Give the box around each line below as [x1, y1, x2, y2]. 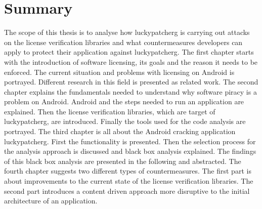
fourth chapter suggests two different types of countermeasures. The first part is [4, 165, 251, 176]
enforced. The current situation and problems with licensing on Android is [4, 66, 235, 77]
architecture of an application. [4, 195, 98, 206]
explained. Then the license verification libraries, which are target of [4, 106, 215, 116]
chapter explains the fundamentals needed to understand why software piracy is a [4, 86, 257, 97]
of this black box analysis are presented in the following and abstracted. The [4, 155, 241, 166]
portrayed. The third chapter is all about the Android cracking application [4, 126, 236, 137]
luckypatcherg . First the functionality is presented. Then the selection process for [4, 136, 256, 146]
